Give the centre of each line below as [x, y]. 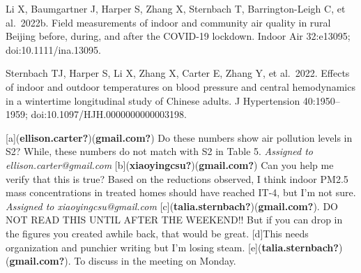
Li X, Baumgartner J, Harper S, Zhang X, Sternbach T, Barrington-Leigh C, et [176, 8]
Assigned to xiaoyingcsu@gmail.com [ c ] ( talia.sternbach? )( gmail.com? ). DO [172, 206]
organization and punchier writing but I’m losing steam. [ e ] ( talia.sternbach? [172, 247]
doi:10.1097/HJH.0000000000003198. [109, 114]
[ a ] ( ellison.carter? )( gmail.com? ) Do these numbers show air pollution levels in [179, 137]
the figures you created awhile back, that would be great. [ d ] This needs [157, 233]
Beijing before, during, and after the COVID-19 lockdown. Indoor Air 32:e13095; [178, 36]
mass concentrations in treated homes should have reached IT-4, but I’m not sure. [181, 192]
